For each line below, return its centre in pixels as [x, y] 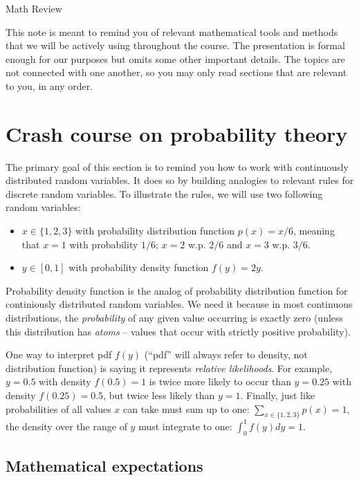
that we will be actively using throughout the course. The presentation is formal [175, 45]
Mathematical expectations [104, 466]
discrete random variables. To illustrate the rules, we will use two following [164, 193]
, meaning [314, 231]
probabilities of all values [58, 408]
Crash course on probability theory [177, 133]
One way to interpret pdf [59, 354]
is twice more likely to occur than [220, 381]
